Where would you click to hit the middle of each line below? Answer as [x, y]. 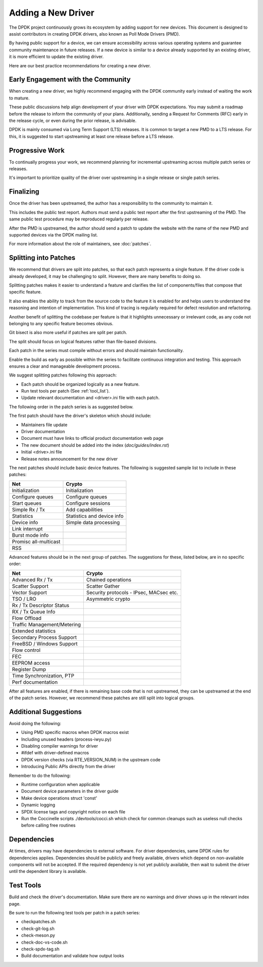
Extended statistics [34, 631]
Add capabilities [85, 510]
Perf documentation [35, 682]
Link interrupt [27, 529]
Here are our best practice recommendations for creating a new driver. [80, 65]
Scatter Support [30, 586]
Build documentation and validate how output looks [73, 956]
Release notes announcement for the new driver [69, 459]
